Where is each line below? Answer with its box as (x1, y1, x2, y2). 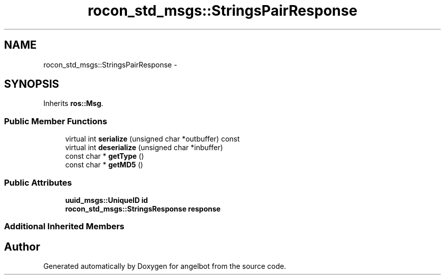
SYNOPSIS (4, 78, 59, 91)
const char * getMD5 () (65, 160, 143, 169)
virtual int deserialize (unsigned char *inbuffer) (65, 143, 223, 152)
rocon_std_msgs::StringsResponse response (65, 204, 221, 213)
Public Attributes (4, 177, 72, 188)
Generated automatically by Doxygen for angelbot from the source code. (43, 262, 287, 271)
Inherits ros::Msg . (43, 99, 104, 108)
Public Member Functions (4, 116, 107, 126)
